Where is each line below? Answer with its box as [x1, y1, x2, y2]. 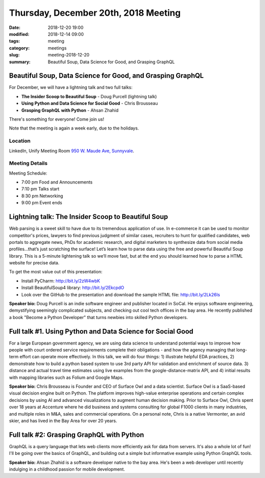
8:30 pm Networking [21, 193, 63, 199]
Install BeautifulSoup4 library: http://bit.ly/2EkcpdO [21, 285, 125, 291]
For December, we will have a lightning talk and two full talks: [9, 84, 132, 90]
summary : [9, 59, 31, 65]
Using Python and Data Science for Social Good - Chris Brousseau [21, 101, 158, 106]
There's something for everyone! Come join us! [9, 116, 105, 122]
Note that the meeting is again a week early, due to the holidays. [9, 125, 139, 131]
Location [9, 137, 31, 144]
